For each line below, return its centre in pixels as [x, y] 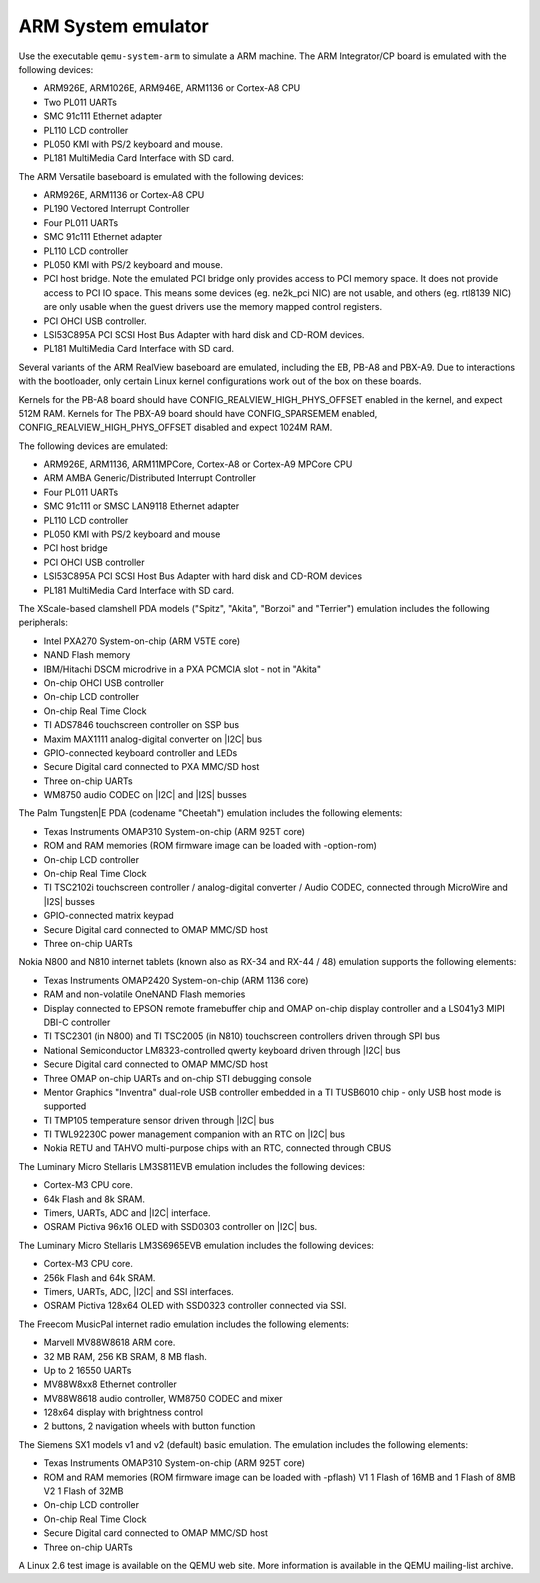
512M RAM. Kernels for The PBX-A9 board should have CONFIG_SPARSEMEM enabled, [198, 413]
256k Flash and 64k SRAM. [99, 1277]
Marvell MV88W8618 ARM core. [109, 1342]
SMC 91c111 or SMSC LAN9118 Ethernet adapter [141, 506]
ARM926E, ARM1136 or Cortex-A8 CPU [124, 195]
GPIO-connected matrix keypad [108, 916]
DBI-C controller [77, 1022]
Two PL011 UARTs [80, 102]
